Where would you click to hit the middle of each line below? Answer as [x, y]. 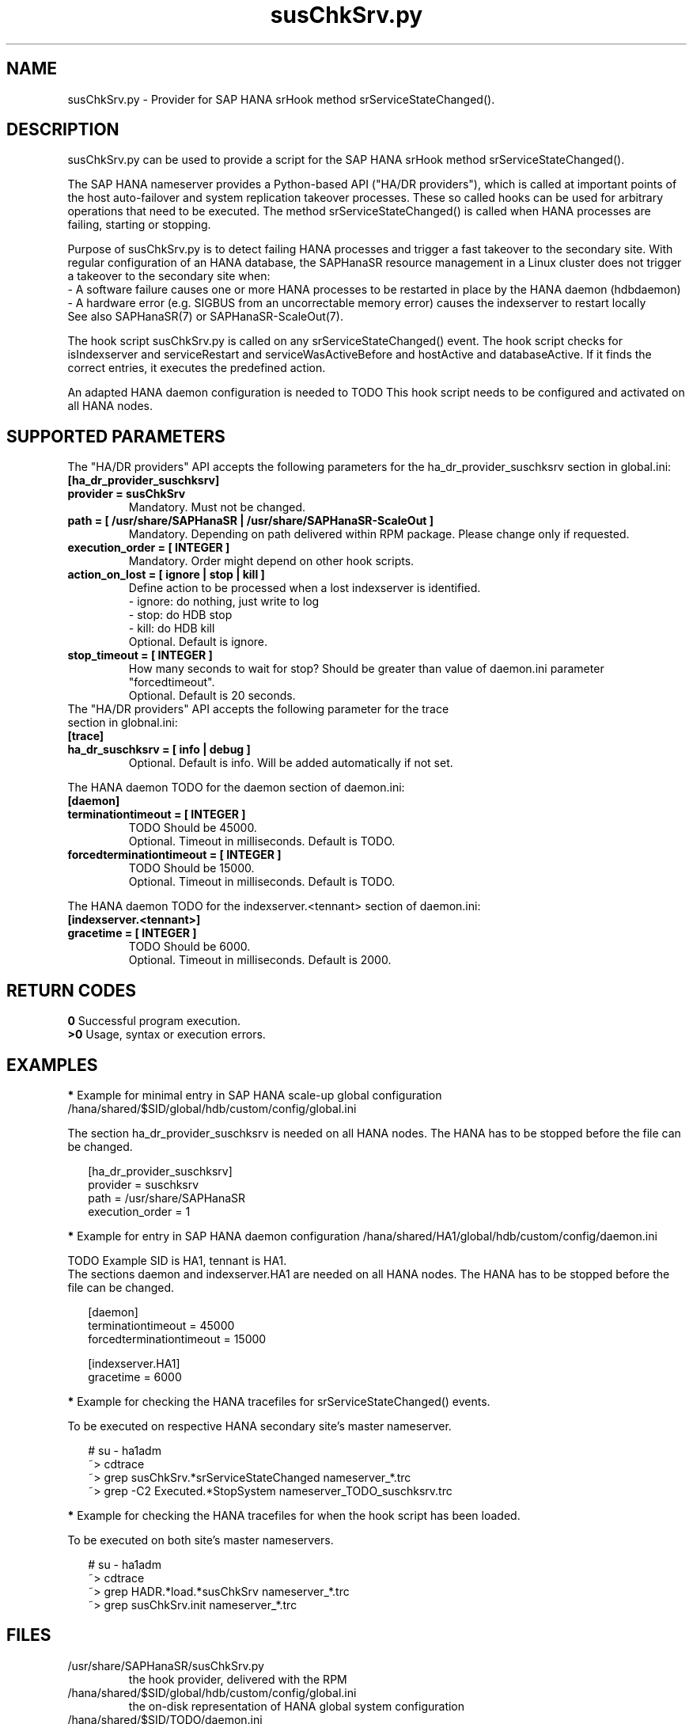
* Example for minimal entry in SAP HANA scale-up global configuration [255, 1095]
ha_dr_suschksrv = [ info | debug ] [159, 750]
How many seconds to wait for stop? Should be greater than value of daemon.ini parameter [366, 669]
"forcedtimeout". [172, 682]
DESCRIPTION [63, 130]
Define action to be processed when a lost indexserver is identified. [305, 588]
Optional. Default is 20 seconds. [212, 696]
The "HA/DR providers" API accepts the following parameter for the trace [258, 709]
